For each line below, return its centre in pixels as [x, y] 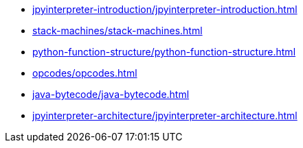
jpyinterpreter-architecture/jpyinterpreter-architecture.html [165, 115]
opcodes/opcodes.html [85, 73]
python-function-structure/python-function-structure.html [164, 52]
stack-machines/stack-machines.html [117, 30]
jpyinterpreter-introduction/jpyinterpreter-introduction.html [165, 9]
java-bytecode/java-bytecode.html [111, 94]
